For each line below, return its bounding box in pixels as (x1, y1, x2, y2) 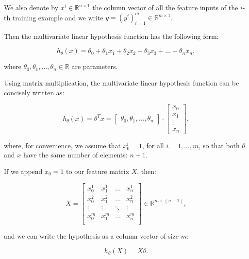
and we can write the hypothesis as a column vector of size (4, 231, 179, 241)
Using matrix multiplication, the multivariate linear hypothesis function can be (4, 78, 239, 88)
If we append (4, 166, 43, 176)
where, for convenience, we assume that (4, 140, 121, 150)
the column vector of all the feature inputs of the (92, 2, 238, 12)
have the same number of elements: (23, 150, 128, 160)
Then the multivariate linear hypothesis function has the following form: (4, 31, 219, 41)
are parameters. (71, 61, 118, 71)
